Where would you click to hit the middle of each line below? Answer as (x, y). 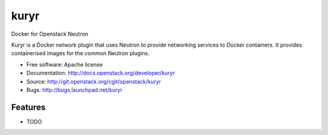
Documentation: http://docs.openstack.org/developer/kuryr (101, 73)
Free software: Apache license (65, 64)
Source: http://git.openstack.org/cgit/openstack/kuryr (94, 81)
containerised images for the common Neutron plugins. (80, 53)
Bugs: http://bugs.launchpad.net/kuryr (74, 90)
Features (28, 107)
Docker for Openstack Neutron (50, 34)
